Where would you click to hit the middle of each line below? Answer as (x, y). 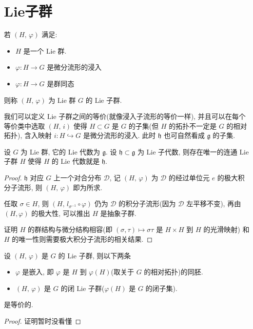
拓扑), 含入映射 (28, 135)
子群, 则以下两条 (105, 255)
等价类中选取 (24, 126)
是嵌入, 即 (38, 272)
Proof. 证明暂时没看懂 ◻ (43, 321)
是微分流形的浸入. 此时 (119, 135)
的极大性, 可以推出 (61, 213)
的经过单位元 (189, 178)
